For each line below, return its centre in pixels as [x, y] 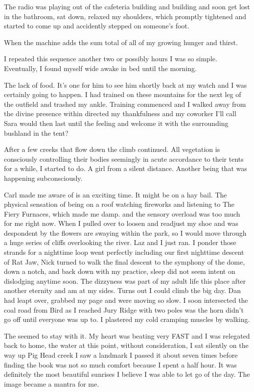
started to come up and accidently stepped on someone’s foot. [97, 26]
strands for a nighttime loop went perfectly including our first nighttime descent [124, 252]
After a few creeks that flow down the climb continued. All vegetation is [112, 149]
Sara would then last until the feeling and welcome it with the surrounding [116, 123]
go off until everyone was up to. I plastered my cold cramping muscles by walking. [127, 319]
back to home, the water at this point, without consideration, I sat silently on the [126, 345]
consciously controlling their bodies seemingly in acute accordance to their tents [124, 159]
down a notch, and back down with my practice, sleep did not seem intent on [120, 271]
